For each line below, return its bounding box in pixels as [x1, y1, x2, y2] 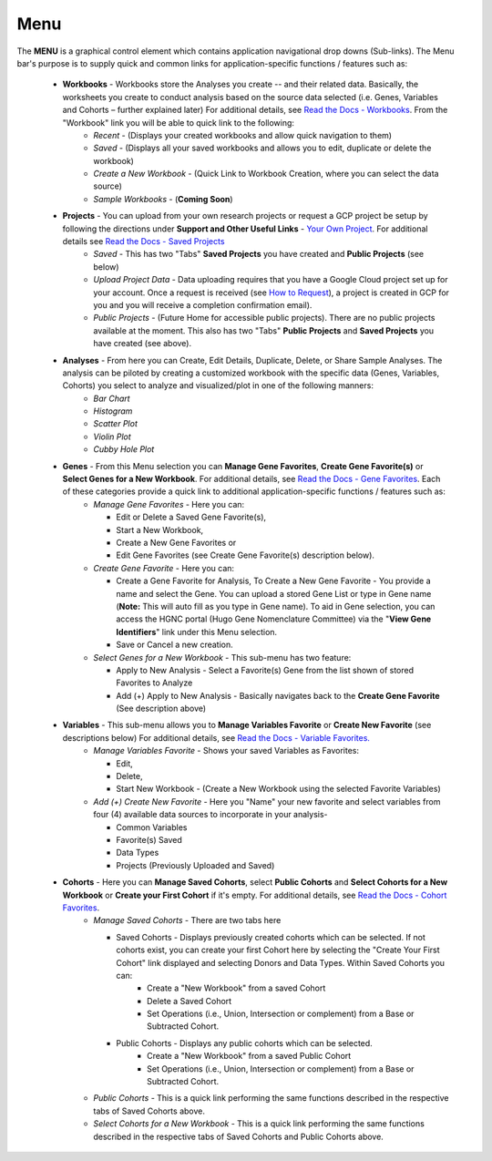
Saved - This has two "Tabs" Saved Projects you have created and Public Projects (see [93, 249, 424, 260]
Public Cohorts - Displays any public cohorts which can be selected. [116, 1037, 373, 1048]
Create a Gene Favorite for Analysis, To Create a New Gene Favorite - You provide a [116, 575, 432, 587]
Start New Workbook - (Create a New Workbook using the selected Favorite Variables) [116, 784, 441, 795]
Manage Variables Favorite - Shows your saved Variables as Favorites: [93, 745, 360, 756]
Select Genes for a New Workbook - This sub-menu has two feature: [93, 652, 352, 663]
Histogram [93, 406, 133, 416]
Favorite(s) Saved [116, 834, 182, 845]
